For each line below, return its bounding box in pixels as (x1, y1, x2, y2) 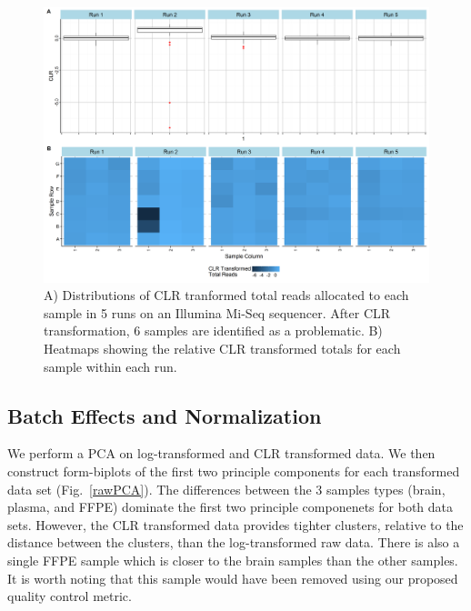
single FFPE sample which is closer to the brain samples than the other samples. (7, 551, 458, 569)
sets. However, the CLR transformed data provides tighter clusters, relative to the (7, 515, 464, 534)
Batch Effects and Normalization (7, 401, 322, 429)
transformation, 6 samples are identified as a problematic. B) (44, 321, 383, 340)
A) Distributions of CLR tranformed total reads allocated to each (44, 285, 409, 305)
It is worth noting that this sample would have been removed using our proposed (7, 568, 458, 587)
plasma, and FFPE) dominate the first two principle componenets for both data (7, 497, 453, 516)
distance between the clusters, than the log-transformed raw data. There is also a (7, 533, 460, 552)
